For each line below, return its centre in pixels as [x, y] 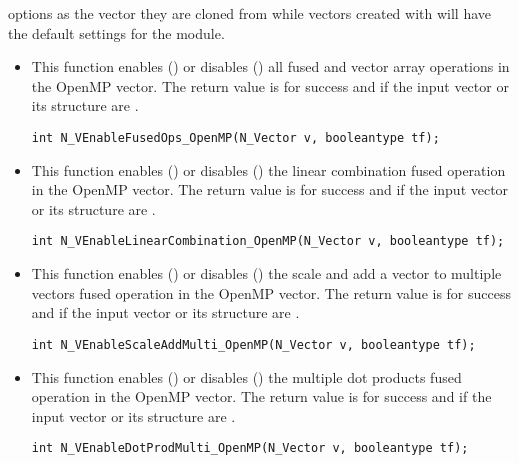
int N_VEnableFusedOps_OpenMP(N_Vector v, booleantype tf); [235, 137]
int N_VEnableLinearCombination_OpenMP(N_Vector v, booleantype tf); [268, 241]
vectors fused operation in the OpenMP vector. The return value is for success [271, 292]
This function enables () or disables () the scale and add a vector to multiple [266, 273]
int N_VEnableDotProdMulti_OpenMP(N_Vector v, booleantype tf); [250, 448]
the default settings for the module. [116, 32]
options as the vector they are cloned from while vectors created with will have [249, 13]
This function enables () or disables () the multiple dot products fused [246, 376]
